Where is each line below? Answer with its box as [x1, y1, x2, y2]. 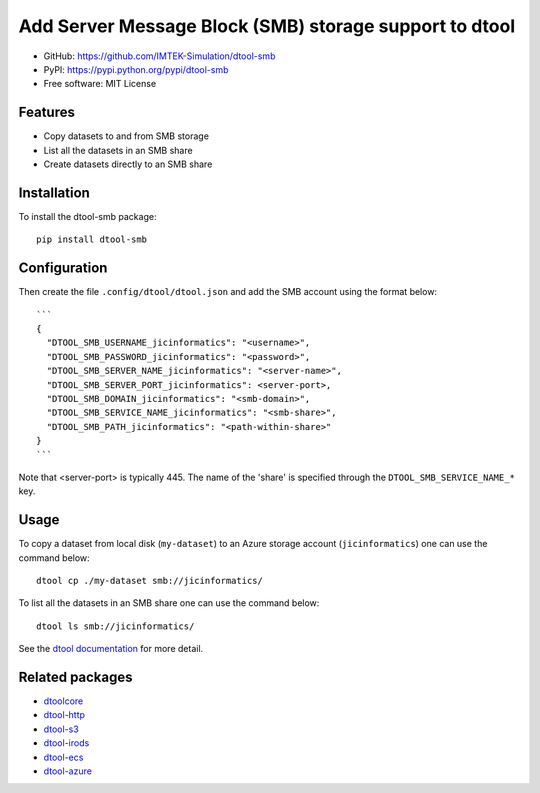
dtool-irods [43, 737, 90, 749]
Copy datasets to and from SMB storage [43, 130, 210, 142]
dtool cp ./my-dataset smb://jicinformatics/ [36, 575, 264, 586]
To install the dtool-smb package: [18, 210, 157, 222]
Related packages [18, 668, 134, 685]
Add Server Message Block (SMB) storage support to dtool [18, 15, 516, 37]
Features [18, 104, 75, 121]
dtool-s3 [43, 723, 79, 735]
